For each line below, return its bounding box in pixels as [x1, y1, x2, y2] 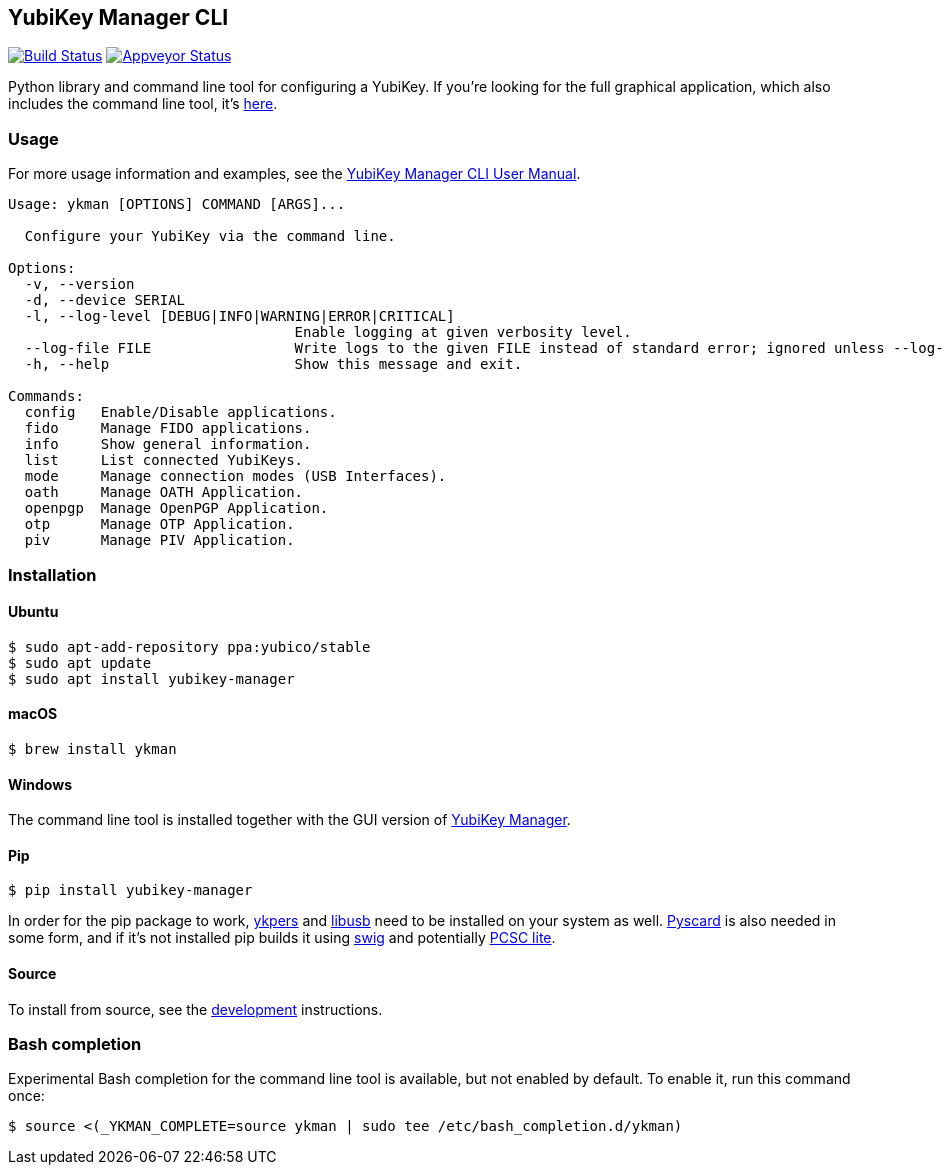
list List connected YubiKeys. [24, 452, 304, 469]
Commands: [8, 388, 84, 405]
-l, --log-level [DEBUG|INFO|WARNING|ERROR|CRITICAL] [24, 308, 455, 325]
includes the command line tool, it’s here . [8, 95, 278, 113]
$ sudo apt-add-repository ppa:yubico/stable [8, 638, 371, 655]
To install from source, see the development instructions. [8, 1000, 383, 1018]
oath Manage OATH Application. [24, 484, 304, 501]
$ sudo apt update [8, 654, 152, 671]
